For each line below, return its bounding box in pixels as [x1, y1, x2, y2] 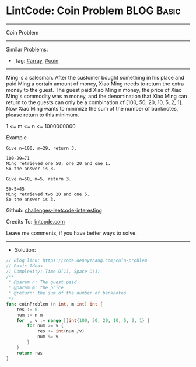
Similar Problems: [6, 46, 48, 53]
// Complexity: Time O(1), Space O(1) [6, 268, 100, 275]
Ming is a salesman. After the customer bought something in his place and [6, 74, 185, 81]
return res [16, 350, 43, 356]
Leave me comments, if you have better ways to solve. [6, 229, 137, 236]
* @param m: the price [8, 285, 64, 291]
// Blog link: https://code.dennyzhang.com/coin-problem [6, 258, 148, 263]
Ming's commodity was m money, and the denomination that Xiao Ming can [6, 92, 188, 100]
